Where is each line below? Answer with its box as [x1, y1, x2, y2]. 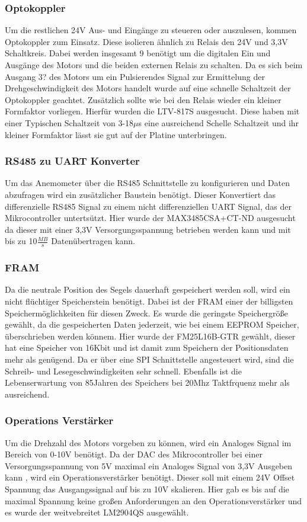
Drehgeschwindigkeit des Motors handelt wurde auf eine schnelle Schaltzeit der [5, 82, 291, 94]
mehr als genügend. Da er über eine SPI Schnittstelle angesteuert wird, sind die [5, 353, 294, 365]
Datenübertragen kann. [51, 235, 136, 247]
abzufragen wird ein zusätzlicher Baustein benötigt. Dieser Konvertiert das [5, 188, 276, 200]
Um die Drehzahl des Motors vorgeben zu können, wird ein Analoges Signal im [5, 436, 292, 449]
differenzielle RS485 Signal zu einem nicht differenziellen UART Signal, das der [5, 200, 292, 212]
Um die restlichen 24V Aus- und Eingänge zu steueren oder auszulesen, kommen [5, 24, 297, 36]
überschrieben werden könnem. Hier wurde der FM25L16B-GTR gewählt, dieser [5, 329, 296, 342]
